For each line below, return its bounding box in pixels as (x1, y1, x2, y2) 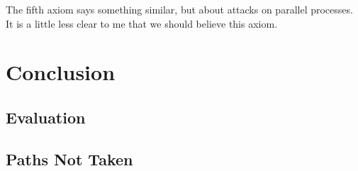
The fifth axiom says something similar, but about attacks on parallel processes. (6, 2, 353, 16)
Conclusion (6, 57, 116, 87)
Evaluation (6, 106, 86, 128)
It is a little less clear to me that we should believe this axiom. (6, 16, 278, 31)
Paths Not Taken (6, 148, 133, 170)
